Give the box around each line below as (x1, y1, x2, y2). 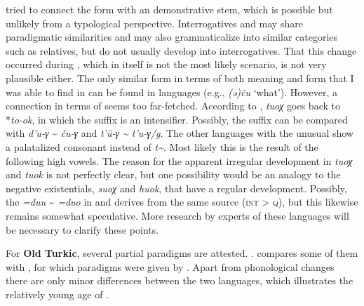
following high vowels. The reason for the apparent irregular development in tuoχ (6, 153, 353, 168)
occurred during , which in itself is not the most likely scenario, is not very (6, 57, 327, 72)
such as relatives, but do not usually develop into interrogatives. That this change (6, 43, 357, 58)
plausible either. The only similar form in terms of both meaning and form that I (6, 70, 354, 85)
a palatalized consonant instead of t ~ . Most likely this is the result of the (6, 139, 318, 154)
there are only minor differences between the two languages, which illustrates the (6, 273, 353, 288)
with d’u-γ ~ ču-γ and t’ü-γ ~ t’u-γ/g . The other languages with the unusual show (6, 126, 353, 140)
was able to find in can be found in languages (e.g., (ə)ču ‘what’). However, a (6, 84, 338, 99)
